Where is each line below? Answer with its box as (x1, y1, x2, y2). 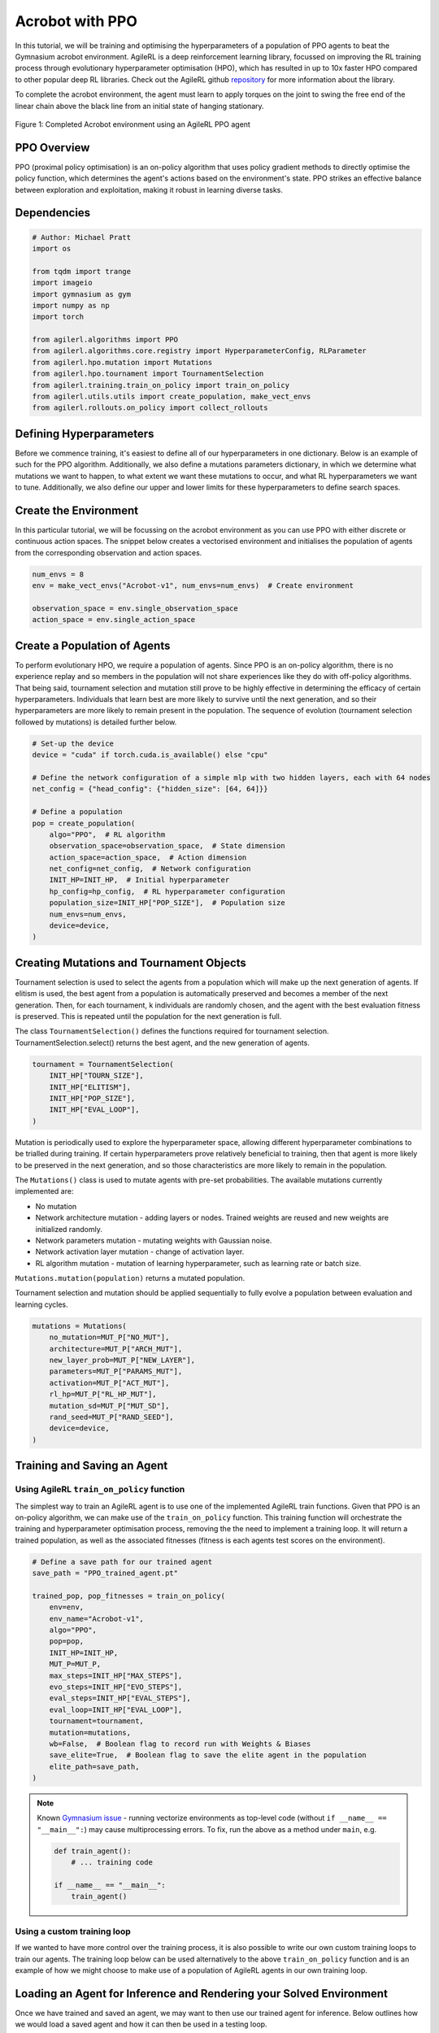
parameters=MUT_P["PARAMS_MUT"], (49, 1367, 183, 1376)
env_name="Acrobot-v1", (49, 1614, 144, 1623)
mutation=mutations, (49, 1728, 132, 1737)
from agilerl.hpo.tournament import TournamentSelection (32, 369, 264, 378)
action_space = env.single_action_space (32, 615, 195, 625)
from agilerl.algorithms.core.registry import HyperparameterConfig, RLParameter (32, 346, 367, 355)
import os (32, 244, 72, 253)
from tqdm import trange (32, 267, 132, 276)
